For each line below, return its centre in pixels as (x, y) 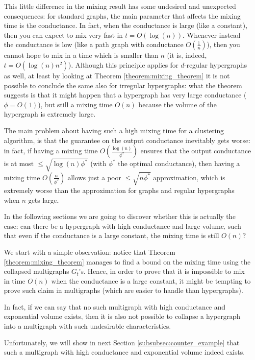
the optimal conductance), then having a (179, 163)
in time (15, 280)
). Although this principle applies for (123, 64)
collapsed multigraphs (37, 271)
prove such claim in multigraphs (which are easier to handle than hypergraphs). (124, 290)
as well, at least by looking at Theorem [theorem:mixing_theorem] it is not (117, 75)
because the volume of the (178, 104)
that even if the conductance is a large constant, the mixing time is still (112, 235)
